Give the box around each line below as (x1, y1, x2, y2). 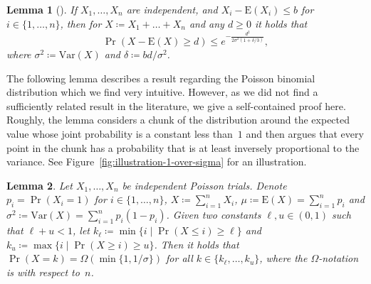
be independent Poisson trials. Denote (122, 177, 287, 192)
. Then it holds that (154, 236, 239, 251)
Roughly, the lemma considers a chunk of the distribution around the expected (6, 112, 350, 127)
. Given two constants (166, 207, 261, 222)
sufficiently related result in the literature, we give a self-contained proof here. (6, 98, 346, 113)
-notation (318, 251, 359, 266)
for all (166, 251, 193, 266)
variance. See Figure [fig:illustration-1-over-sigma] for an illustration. (6, 154, 307, 169)
